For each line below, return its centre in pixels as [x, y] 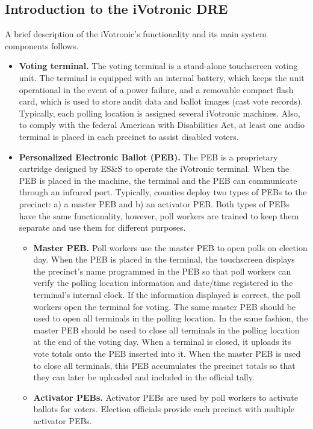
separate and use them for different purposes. [102, 227]
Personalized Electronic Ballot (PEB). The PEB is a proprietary [148, 157]
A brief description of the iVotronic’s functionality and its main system [136, 34]
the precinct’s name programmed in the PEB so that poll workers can [162, 271]
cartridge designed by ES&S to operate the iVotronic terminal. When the [154, 169]
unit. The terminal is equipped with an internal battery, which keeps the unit [162, 77]
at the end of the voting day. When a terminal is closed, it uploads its [162, 342]
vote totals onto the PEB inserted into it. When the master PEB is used [167, 354]
